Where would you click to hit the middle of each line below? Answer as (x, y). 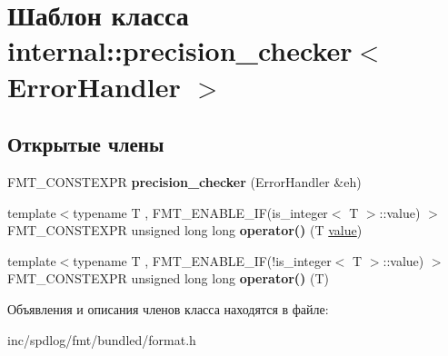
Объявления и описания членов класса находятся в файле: (168, 308)
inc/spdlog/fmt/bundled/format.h (102, 339)
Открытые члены (86, 144)
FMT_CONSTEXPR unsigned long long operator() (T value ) (185, 230)
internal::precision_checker (180, 50)
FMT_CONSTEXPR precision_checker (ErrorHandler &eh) (184, 181)
